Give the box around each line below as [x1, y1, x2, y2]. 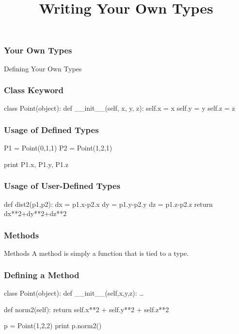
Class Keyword [4, 84, 64, 96]
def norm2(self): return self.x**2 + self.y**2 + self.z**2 [4, 304, 169, 314]
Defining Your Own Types [4, 63, 82, 73]
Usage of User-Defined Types [4, 180, 121, 192]
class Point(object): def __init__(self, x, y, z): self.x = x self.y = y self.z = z [4, 103, 235, 113]
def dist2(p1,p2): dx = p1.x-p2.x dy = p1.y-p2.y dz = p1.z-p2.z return [4, 199, 213, 209]
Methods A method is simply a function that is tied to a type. [4, 248, 189, 258]
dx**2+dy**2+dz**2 [4, 208, 67, 218]
